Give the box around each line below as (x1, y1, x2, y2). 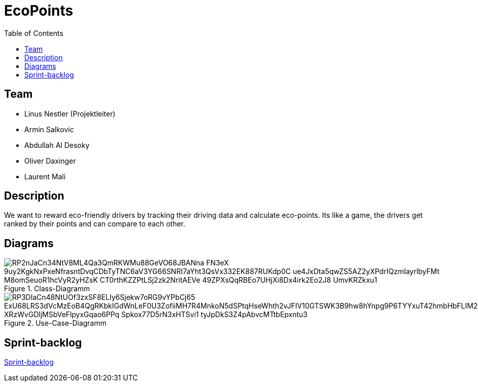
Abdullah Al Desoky (24, 140, 90, 149)
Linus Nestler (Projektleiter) (24, 109, 115, 118)
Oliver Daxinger (24, 156, 76, 165)
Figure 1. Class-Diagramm (4, 284, 90, 293)
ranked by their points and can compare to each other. (4, 219, 185, 228)
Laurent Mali (24, 172, 66, 181)
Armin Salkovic (24, 125, 74, 134)
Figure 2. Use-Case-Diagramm (4, 319, 107, 328)
